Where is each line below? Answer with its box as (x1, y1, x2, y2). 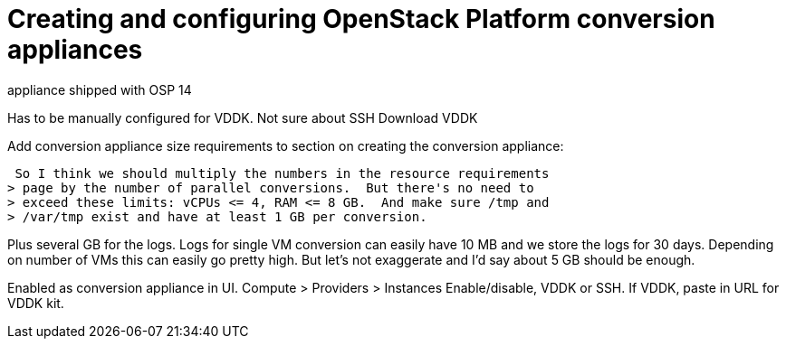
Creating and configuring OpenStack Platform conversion (7, 4, 715, 34)
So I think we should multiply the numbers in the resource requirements (14, 165, 550, 181)
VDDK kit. (7, 295, 64, 311)
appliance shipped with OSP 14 (7, 81, 192, 98)
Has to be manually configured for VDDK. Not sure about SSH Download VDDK (7, 109, 478, 126)
